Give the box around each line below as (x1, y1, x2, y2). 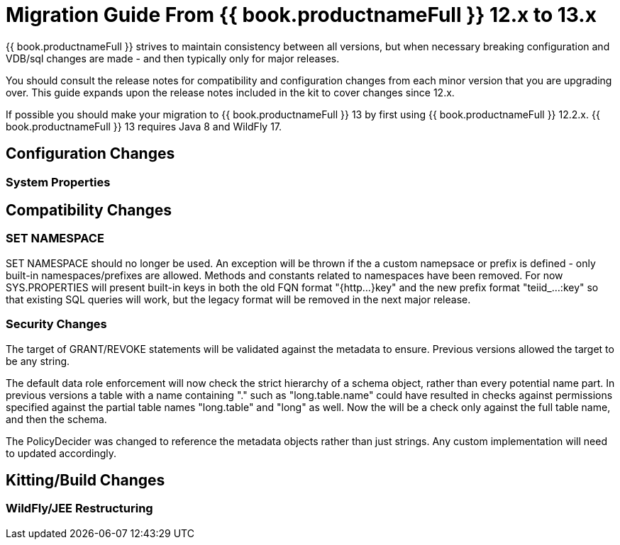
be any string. (6, 354, 70, 367)
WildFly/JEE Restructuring (6, 501, 153, 516)
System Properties (6, 174, 111, 189)
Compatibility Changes (6, 201, 172, 220)
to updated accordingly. (6, 446, 117, 459)
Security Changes (6, 317, 107, 332)
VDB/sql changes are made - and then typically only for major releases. (6, 52, 340, 64)
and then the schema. (6, 412, 107, 425)
